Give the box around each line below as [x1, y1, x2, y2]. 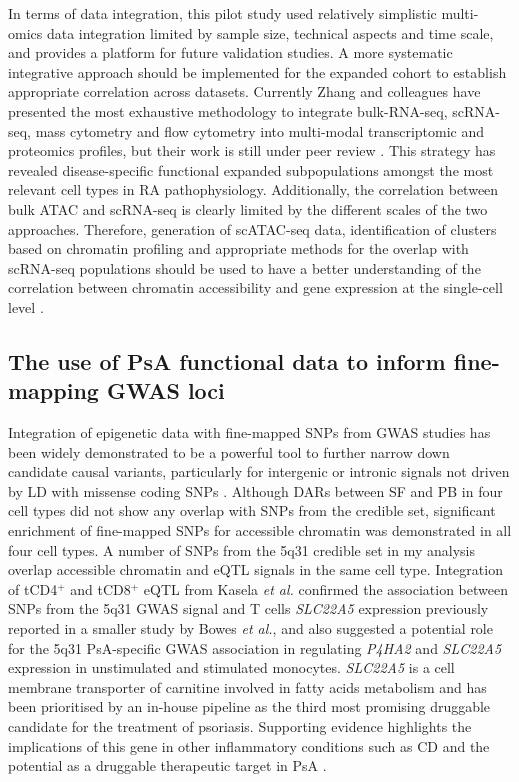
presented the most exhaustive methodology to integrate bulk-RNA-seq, [8, 100, 448, 121]
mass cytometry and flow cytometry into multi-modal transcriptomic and [35, 120, 485, 141]
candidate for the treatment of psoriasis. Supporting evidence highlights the [8, 716, 472, 736]
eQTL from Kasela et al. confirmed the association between [143, 578, 508, 599]
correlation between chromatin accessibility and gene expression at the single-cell [8, 277, 503, 298]
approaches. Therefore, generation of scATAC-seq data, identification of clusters [8, 218, 497, 239]
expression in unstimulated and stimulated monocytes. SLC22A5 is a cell [8, 657, 455, 678]
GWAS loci [106, 375, 225, 406]
